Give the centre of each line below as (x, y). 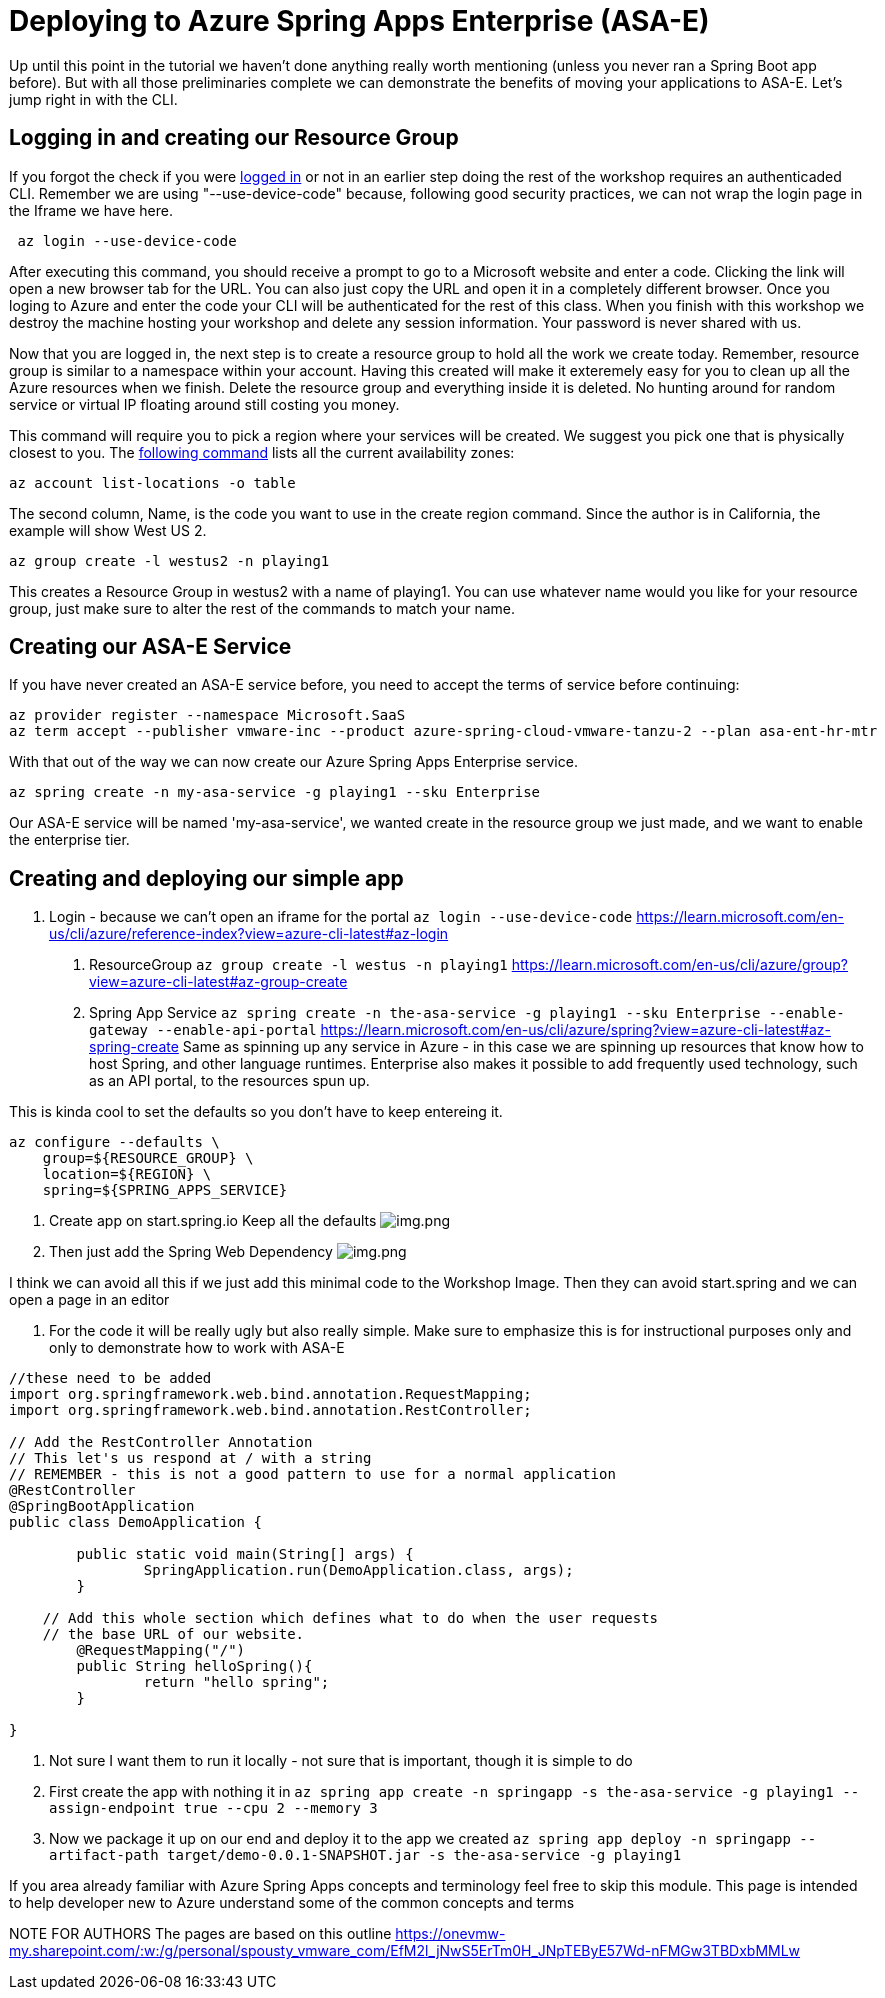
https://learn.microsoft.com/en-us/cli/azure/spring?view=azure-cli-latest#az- (575, 1030)
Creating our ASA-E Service (150, 647)
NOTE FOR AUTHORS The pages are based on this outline (200, 1934)
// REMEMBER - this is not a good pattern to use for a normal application (312, 1474)
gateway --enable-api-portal (203, 1030)
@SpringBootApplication (102, 1506)
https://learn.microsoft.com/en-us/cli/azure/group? (680, 965)
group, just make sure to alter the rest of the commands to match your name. (262, 608)
